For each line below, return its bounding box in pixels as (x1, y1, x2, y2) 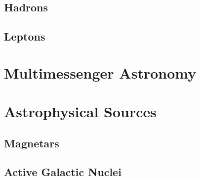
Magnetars (4, 135, 59, 150)
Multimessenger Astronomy (4, 62, 197, 83)
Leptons (4, 29, 45, 44)
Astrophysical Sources (4, 101, 157, 122)
